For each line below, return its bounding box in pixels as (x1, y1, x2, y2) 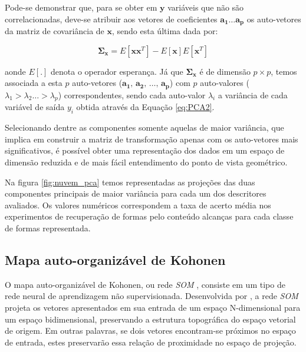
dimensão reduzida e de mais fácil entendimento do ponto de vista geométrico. (5, 156, 288, 168)
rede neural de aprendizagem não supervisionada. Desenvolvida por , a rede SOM (5, 290, 298, 302)
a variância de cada (218, 88, 288, 101)
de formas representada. (5, 222, 91, 234)
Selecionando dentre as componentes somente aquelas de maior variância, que (5, 121, 284, 134)
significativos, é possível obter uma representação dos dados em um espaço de (5, 144, 285, 157)
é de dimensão (199, 65, 251, 77)
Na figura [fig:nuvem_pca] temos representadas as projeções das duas (5, 175, 255, 188)
